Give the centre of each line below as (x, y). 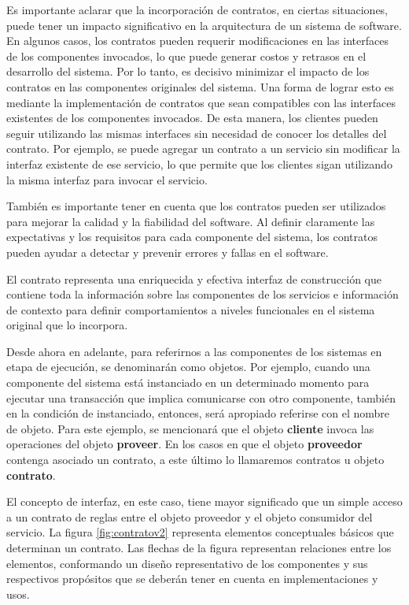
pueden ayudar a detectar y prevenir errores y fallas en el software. (168, 252)
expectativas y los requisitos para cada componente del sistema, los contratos (192, 237)
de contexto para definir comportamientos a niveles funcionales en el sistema (191, 309)
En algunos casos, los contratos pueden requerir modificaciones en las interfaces (197, 41)
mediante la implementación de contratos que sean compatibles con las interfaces (201, 102)
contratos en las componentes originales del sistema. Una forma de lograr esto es (200, 86)
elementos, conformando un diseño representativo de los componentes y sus (187, 563)
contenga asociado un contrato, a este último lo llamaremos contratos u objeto (195, 460)
